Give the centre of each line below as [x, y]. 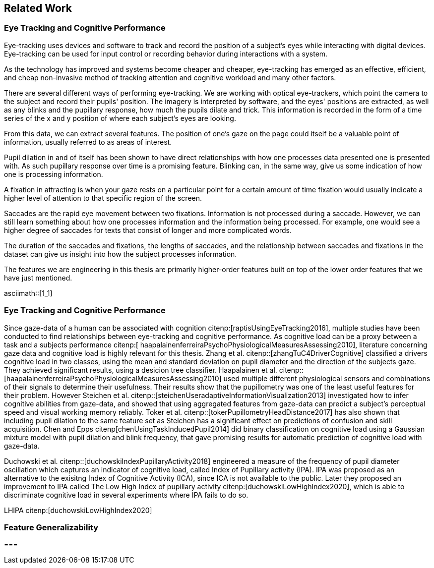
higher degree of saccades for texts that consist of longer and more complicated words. [148, 230]
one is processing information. [54, 174]
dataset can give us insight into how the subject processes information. [121, 254]
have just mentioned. [38, 278]
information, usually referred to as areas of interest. [88, 142]
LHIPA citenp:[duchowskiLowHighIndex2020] [78, 510]
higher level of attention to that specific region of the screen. [103, 198]
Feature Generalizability [51, 527]
